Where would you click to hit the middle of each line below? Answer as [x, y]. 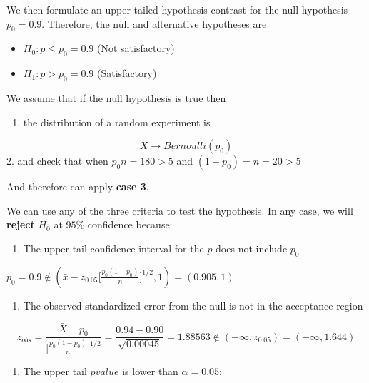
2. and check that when [57, 161]
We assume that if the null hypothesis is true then [116, 97]
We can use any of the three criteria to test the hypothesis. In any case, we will [180, 210]
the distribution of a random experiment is [117, 122]
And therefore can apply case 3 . [78, 187]
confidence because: [130, 224]
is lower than [150, 371]
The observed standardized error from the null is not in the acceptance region [193, 305]
